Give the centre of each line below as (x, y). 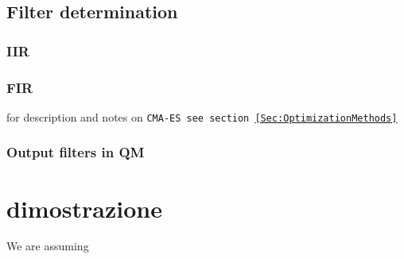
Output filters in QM (76, 152)
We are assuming (48, 246)
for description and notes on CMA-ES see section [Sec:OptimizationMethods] (202, 116)
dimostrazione (84, 208)
